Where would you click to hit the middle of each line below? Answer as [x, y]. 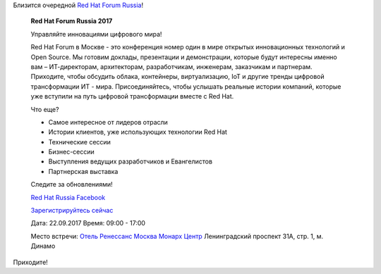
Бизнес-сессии [71, 152]
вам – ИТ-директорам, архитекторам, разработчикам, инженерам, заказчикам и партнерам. [172, 66]
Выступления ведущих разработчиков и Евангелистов [131, 161]
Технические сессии [79, 142]
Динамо [43, 246]
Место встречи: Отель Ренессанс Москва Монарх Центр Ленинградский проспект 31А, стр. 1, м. [177, 236]
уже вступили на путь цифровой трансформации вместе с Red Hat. [132, 96]
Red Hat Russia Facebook [68, 197]
